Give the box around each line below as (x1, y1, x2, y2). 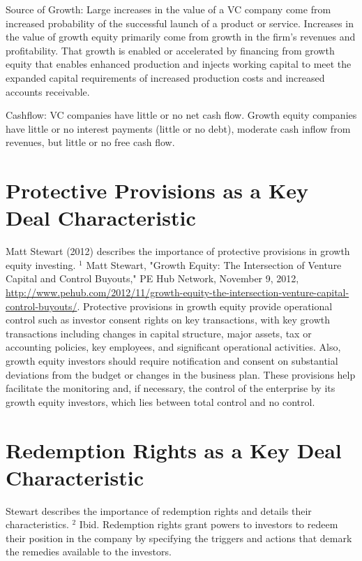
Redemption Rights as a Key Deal (6, 435, 342, 464)
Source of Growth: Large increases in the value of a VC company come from (6, 2, 331, 16)
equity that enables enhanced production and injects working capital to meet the (6, 57, 352, 71)
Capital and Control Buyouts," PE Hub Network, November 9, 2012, (6, 271, 299, 286)
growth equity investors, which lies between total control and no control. (6, 394, 315, 409)
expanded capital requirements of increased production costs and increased (6, 70, 325, 85)
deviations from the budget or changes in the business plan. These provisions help (6, 367, 356, 381)
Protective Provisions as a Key (6, 176, 308, 205)
